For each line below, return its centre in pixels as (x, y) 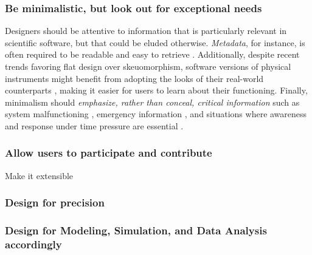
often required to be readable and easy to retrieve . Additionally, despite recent (152, 54)
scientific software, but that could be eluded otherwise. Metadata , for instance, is (155, 42)
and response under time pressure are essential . (94, 125)
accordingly (33, 244)
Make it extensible (39, 175)
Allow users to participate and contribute (109, 153)
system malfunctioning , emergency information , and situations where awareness (156, 114)
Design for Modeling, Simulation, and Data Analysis (136, 230)
